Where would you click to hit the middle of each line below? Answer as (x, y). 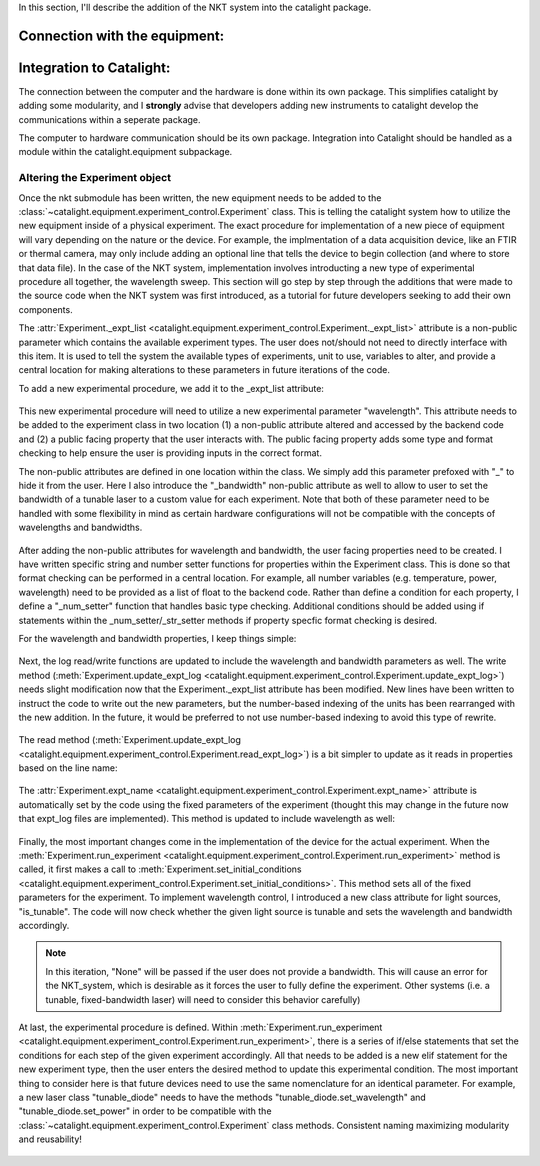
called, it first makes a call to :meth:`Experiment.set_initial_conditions (160, 869)
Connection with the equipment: (121, 35)
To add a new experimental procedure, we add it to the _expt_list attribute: (171, 388)
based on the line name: (68, 768)
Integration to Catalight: (94, 67)
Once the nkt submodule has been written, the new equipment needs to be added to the (200, 197)
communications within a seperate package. (109, 119)
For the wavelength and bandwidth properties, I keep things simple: (157, 638)
